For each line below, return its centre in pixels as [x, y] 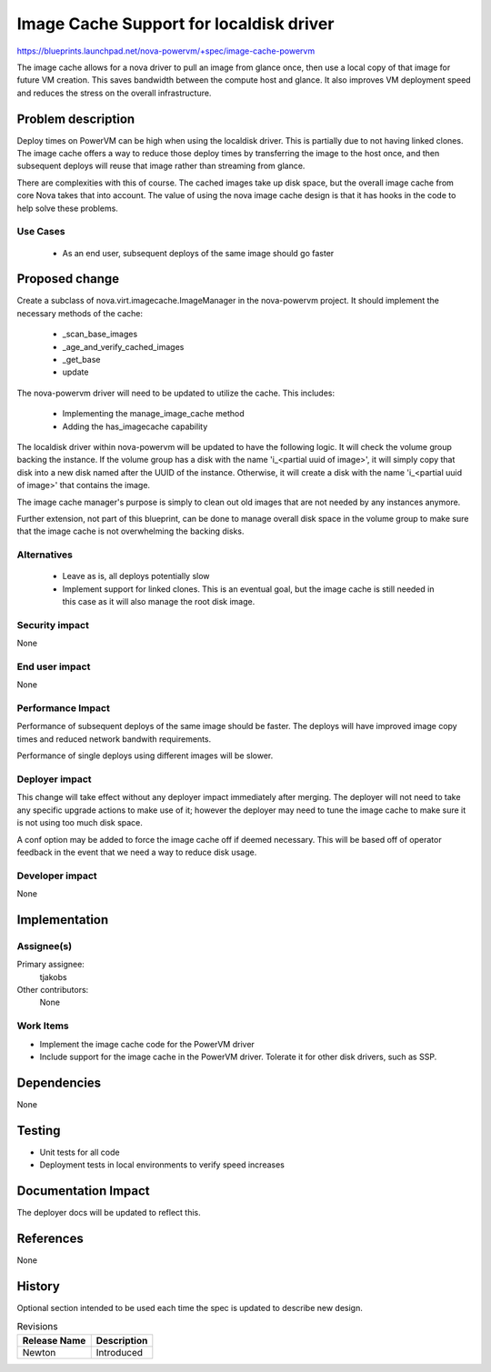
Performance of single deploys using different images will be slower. [145, 756]
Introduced [120, 1352]
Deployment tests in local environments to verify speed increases [162, 1165]
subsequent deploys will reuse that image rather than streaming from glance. [161, 166]
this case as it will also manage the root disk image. [159, 602]
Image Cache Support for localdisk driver [175, 24]
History [39, 1286]
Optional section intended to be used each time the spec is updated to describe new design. [190, 1307]
